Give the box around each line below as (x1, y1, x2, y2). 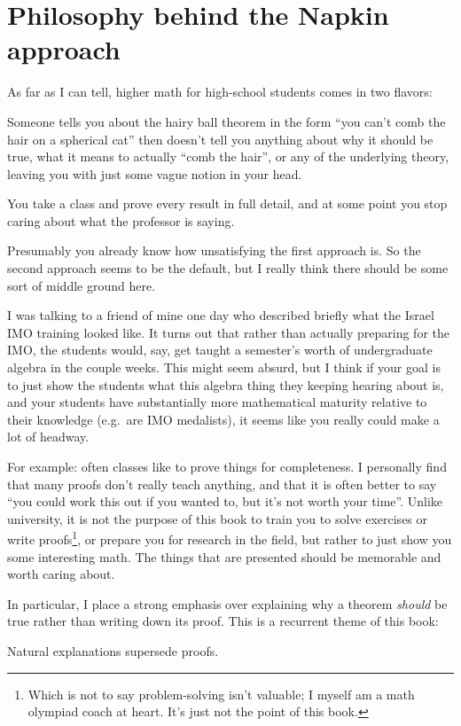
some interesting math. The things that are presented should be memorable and (7, 547, 441, 566)
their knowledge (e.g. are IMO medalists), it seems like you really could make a (7, 410, 440, 428)
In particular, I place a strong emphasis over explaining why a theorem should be (7, 594, 448, 613)
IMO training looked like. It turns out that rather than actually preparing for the (7, 323, 449, 341)
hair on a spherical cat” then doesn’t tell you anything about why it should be (7, 129, 434, 148)
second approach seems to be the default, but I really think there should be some (7, 259, 449, 277)
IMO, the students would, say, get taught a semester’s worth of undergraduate (7, 340, 433, 359)
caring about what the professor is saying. (7, 211, 235, 230)
